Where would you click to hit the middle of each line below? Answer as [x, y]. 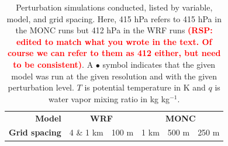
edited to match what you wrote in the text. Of [114, 41]
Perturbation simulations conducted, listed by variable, [114, 7]
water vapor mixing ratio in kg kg [109, 98]
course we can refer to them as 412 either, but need [114, 53]
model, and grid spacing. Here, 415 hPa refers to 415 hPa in [114, 18]
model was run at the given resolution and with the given [114, 76]
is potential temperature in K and [145, 87]
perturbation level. [41, 87]
